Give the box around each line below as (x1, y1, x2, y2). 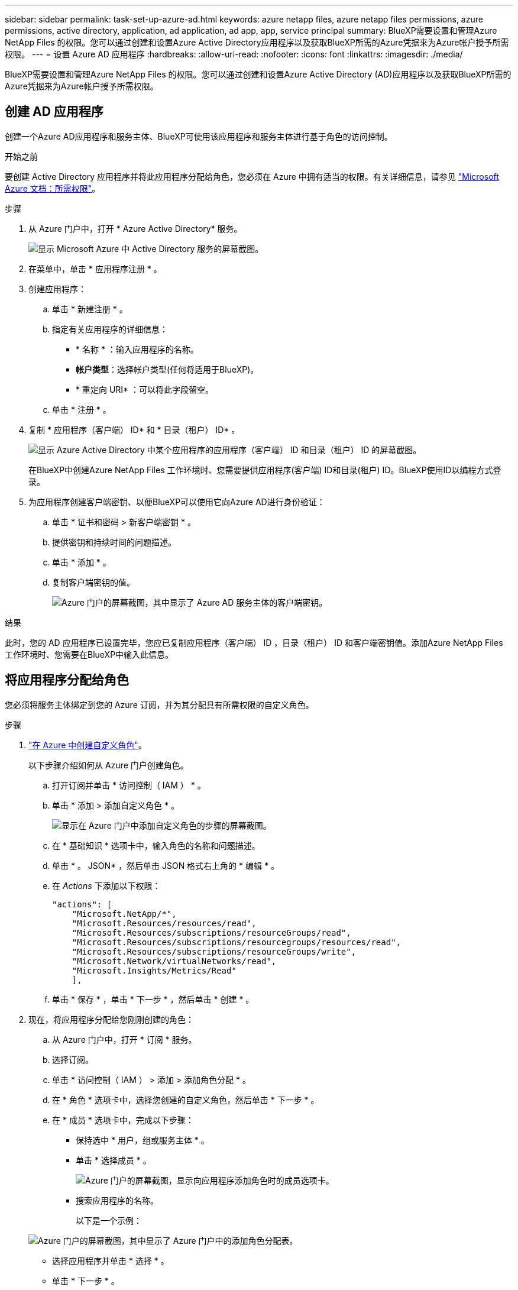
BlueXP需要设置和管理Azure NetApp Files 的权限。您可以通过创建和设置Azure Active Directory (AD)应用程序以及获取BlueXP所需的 (5, 69, 511, 79)
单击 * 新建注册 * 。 (52, 303, 128, 314)
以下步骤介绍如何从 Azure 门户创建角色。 (28, 759, 189, 770)
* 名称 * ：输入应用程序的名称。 (76, 344, 199, 354)
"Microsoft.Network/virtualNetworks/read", (72, 956, 277, 966)
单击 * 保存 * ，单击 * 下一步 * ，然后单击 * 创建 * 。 (52, 994, 254, 1004)
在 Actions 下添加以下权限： (52, 880, 161, 891)
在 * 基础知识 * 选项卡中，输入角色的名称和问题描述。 (52, 840, 260, 851)
